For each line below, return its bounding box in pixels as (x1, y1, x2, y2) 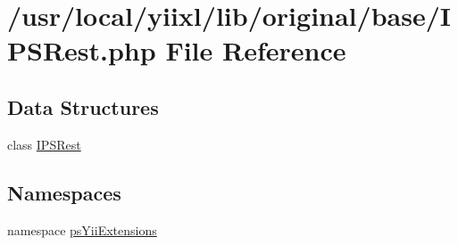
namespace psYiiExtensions (7, 220, 157, 239)
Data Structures (7, 93, 159, 120)
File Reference (165, 32, 346, 69)
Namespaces (7, 178, 121, 206)
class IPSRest (7, 135, 81, 153)
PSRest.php (7, 32, 156, 69)
